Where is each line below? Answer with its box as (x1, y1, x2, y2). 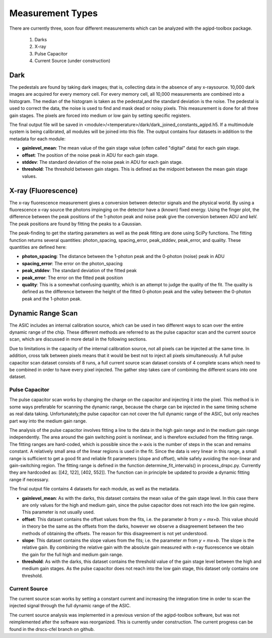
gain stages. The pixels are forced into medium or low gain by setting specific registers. (9, 112, 191, 118)
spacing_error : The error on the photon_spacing (22, 260, 123, 267)
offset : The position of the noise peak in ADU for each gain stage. (22, 152, 159, 158)
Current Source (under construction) (34, 58, 111, 64)
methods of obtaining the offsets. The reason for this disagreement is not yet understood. (22, 530, 208, 536)
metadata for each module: (9, 136, 65, 142)
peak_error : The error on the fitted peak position (22, 275, 123, 281)
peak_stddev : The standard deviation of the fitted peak (22, 268, 137, 274)
